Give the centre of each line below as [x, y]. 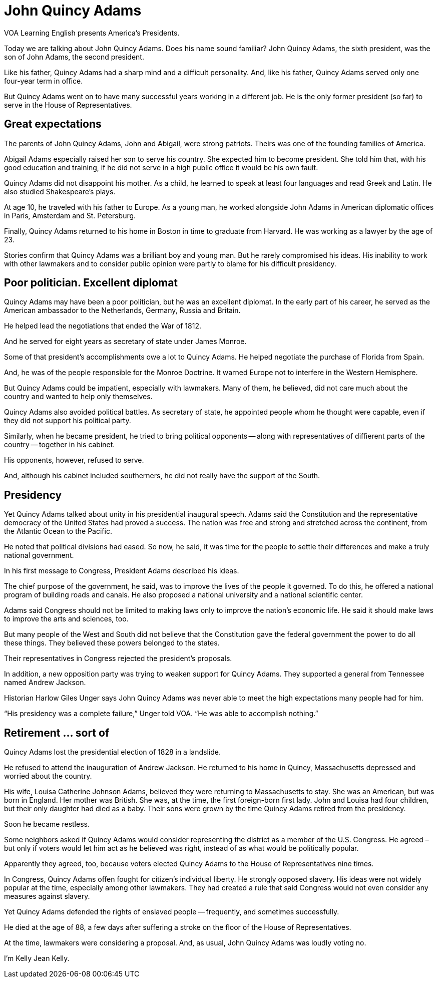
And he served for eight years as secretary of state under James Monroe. [125, 342]
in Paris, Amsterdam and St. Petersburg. [70, 215]
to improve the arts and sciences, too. [66, 619]
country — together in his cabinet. [60, 445]
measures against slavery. [47, 896]
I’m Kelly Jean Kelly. [37, 958]
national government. [39, 555]
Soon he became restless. [47, 824]
